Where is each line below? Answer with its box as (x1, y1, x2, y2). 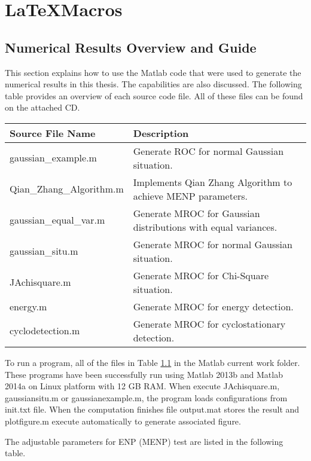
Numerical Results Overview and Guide (5, 38, 257, 56)
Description (133, 126, 189, 140)
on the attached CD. (5, 101, 80, 114)
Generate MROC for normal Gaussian (133, 237, 292, 251)
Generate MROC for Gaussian (133, 206, 260, 220)
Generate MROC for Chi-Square (133, 268, 269, 282)
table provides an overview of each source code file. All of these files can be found (5, 89, 303, 102)
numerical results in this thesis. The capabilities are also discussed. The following (5, 78, 302, 90)
